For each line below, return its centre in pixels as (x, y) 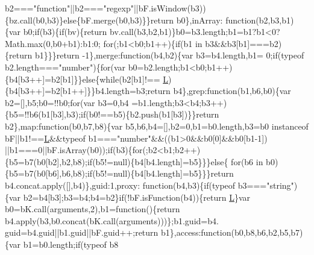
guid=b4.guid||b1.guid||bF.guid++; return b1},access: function (118, 232)
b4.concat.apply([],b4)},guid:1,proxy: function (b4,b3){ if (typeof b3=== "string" (149, 185)
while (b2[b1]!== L (134, 79)
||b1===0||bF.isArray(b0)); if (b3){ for (74, 150)
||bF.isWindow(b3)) (170, 8)
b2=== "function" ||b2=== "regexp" (69, 8)
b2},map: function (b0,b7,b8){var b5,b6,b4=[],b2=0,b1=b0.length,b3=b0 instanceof (157, 126)
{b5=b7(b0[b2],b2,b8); (46, 161)
